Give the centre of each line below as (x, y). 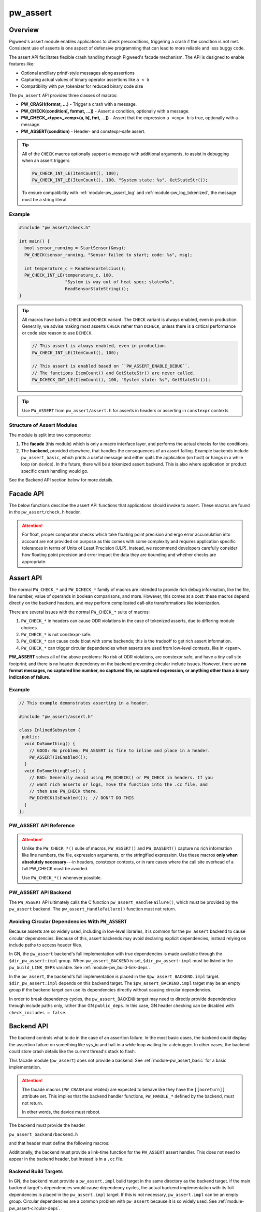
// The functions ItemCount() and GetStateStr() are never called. (114, 373)
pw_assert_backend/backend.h (43, 1134)
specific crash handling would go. (55, 471)
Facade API (26, 494)
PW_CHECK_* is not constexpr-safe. (56, 634)
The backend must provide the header (47, 1125)
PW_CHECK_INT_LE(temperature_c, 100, (69, 275)
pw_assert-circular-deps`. (35, 1208)
